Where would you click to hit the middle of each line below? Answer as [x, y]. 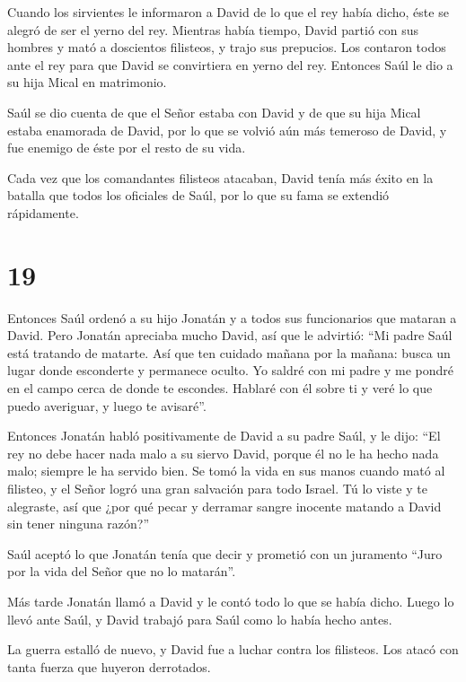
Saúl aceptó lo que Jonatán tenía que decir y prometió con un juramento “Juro [225, 553]
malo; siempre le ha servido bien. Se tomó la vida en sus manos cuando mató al [226, 471]
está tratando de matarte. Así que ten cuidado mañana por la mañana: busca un [229, 352]
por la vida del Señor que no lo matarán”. [122, 571]
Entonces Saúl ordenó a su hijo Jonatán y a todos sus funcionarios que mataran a [232, 317]
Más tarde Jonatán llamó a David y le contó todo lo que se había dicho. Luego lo [231, 601]
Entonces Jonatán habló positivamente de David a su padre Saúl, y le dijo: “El [224, 436]
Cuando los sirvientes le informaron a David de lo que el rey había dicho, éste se [228, 12]
